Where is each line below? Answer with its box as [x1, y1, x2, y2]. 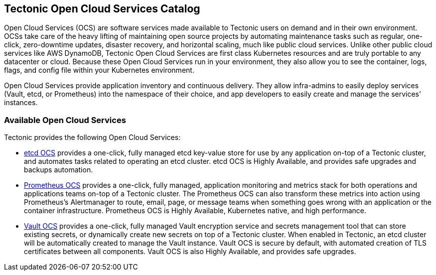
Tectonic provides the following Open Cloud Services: [4, 133, 181, 142]
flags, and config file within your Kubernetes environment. [4, 66, 194, 75]
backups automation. [24, 165, 93, 174]
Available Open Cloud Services [4, 115, 126, 125]
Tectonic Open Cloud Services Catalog [4, 2, 200, 15]
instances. [4, 98, 38, 107]
